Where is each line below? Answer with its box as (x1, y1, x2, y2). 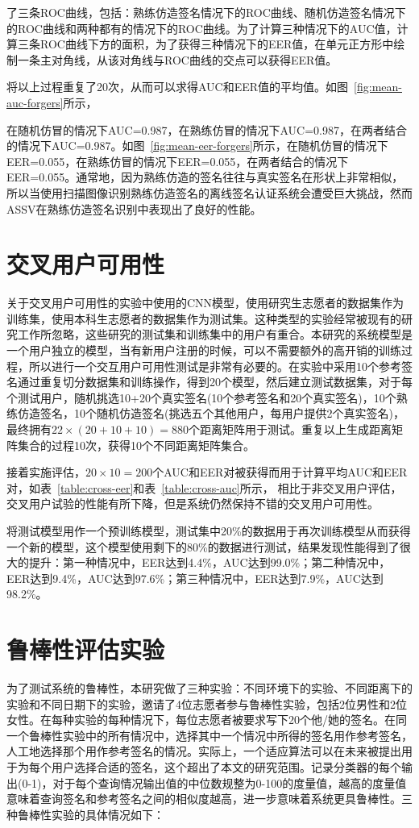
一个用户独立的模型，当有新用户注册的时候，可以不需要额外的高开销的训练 (6, 342, 401, 359)
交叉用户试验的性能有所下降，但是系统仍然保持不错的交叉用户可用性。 (6, 495, 379, 512)
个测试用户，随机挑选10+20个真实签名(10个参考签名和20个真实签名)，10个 (6, 389, 396, 406)
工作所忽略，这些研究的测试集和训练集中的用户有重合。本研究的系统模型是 (17, 326, 413, 343)
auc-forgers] (6, 94, 64, 110)
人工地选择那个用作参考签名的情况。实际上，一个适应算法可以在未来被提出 (6, 743, 401, 759)
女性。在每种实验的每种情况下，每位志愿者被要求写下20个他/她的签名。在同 (6, 711, 407, 728)
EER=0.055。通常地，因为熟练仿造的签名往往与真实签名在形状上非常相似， (6, 169, 404, 185)
